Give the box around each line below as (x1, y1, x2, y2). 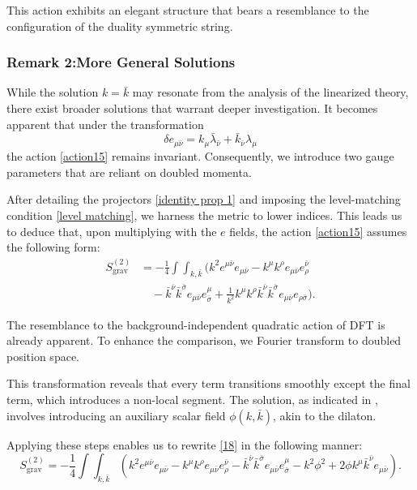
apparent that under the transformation (6, 115, 204, 132)
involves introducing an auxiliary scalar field (6, 406, 226, 423)
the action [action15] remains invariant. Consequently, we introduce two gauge (6, 148, 394, 165)
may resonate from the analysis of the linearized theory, (132, 84, 409, 101)
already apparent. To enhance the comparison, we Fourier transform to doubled (6, 332, 402, 349)
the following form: (6, 239, 100, 256)
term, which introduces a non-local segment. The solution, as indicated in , (6, 390, 378, 407)
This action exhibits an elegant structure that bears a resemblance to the (6, 2, 369, 18)
